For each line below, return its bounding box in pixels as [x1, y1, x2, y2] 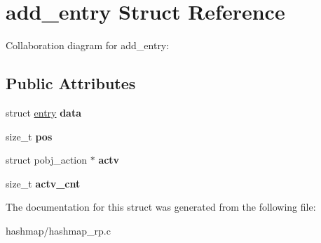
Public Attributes [6, 72, 136, 94]
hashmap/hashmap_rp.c [6, 223, 111, 237]
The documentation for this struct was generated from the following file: [6, 199, 316, 214]
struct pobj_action [6, 152, 88, 167]
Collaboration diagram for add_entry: [6, 38, 170, 53]
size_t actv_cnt [6, 176, 81, 190]
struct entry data [6, 105, 82, 119]
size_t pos [6, 129, 53, 143]
